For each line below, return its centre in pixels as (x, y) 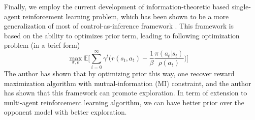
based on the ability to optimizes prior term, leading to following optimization (122, 35)
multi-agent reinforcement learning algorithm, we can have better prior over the (124, 102)
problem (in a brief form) (42, 45)
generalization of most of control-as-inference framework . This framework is (119, 26)
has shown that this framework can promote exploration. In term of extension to (126, 93)
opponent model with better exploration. (65, 112)
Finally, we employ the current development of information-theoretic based (117, 6)
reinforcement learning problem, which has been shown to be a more (126, 16)
